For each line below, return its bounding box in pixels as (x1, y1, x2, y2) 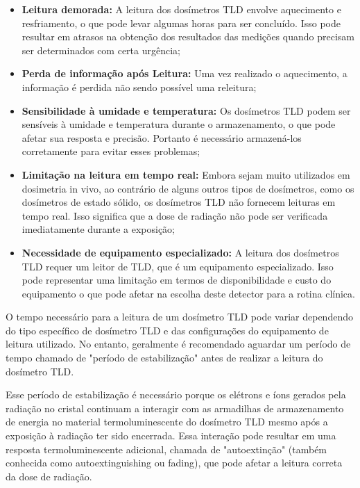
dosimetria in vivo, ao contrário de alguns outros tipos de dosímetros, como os (22, 181, 354, 195)
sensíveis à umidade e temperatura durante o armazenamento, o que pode (22, 117, 336, 131)
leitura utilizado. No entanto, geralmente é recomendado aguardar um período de (6, 336, 351, 351)
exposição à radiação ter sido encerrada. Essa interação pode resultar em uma (6, 428, 336, 443)
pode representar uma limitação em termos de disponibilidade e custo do (22, 273, 332, 287)
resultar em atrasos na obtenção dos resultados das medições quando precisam (22, 29, 354, 44)
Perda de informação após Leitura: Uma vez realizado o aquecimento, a (22, 66, 348, 81)
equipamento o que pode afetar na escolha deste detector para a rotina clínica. (22, 286, 355, 300)
